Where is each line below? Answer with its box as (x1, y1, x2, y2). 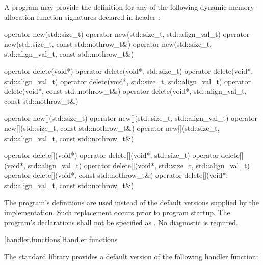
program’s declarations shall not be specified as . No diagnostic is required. (4, 217, 238, 227)
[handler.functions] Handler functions (4, 234, 118, 245)
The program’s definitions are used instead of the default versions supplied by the (4, 197, 259, 207)
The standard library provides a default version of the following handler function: (4, 251, 258, 261)
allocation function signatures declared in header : (4, 11, 160, 22)
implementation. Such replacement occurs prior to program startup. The (4, 207, 230, 218)
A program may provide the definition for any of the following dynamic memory (4, 2, 254, 12)
